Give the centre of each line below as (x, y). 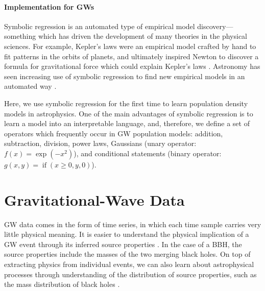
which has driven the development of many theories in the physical (142, 36)
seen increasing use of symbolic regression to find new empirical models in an (125, 76)
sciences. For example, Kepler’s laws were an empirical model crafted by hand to (130, 46)
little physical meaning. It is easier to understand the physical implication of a (127, 234)
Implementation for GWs (49, 6)
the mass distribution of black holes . (62, 284)
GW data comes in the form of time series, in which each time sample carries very (133, 224)
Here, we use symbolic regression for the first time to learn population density (126, 103)
